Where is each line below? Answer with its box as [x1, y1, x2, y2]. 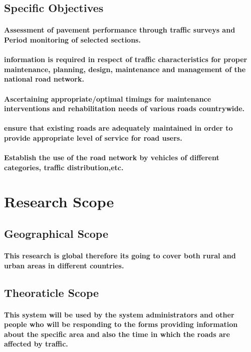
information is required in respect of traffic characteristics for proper [4, 54, 247, 65]
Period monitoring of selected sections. [4, 34, 141, 45]
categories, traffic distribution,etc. [4, 162, 124, 172]
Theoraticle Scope [4, 284, 99, 300]
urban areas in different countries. [4, 260, 124, 270]
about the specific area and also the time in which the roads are [4, 328, 230, 339]
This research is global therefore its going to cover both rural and [4, 250, 236, 261]
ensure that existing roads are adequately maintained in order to [4, 123, 233, 133]
